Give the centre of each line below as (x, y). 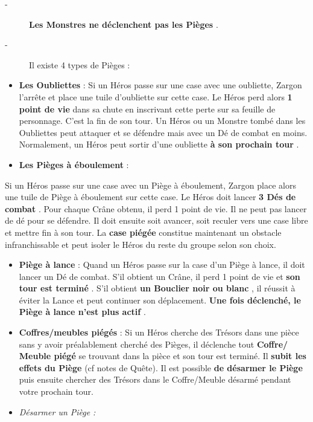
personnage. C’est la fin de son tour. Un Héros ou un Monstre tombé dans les (162, 121)
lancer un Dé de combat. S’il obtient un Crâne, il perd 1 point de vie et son (160, 276)
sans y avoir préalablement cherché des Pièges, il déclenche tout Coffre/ (153, 344)
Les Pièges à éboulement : (74, 164)
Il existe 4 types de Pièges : (80, 64)
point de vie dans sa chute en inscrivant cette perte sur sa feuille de (147, 109)
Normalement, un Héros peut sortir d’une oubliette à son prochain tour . (159, 144)
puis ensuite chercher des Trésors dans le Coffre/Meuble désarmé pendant (155, 379)
